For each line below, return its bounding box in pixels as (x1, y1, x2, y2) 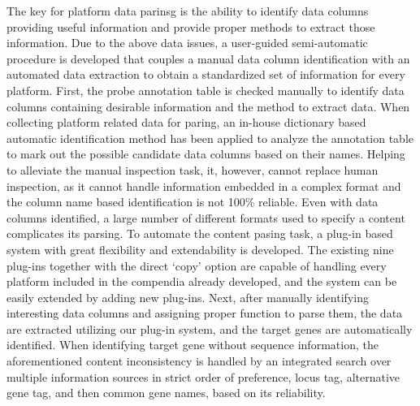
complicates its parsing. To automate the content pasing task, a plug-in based (6, 225, 393, 242)
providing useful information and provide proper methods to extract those (6, 18, 375, 35)
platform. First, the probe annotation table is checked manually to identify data (6, 81, 405, 98)
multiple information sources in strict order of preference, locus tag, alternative (6, 368, 401, 385)
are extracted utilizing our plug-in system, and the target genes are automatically (6, 320, 413, 337)
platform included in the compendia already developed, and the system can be (6, 273, 397, 290)
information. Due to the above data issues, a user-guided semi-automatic (6, 34, 368, 51)
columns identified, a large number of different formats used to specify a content (6, 209, 405, 226)
